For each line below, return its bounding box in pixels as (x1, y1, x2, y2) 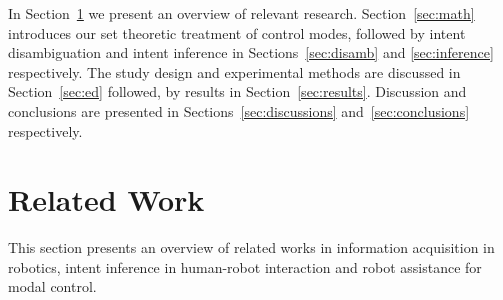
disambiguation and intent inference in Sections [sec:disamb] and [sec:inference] (8, 42, 494, 63)
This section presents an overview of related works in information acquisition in (8, 237, 495, 258)
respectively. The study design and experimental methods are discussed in (8, 61, 461, 82)
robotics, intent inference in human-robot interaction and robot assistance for (8, 256, 482, 277)
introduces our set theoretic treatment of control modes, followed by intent (8, 22, 466, 43)
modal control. (8, 276, 97, 297)
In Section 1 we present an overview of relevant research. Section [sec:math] (8, 3, 475, 23)
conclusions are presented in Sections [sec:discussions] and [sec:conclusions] (8, 100, 470, 121)
